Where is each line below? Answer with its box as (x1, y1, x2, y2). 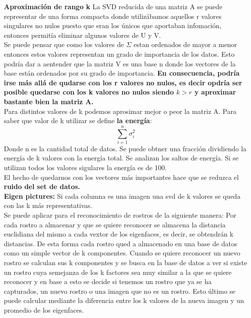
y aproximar (194, 87, 236, 97)
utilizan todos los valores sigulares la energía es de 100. (4, 162, 167, 173)
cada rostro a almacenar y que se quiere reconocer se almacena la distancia (4, 219, 226, 229)
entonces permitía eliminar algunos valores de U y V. (4, 30, 161, 40)
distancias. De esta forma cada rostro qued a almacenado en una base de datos (4, 238, 237, 248)
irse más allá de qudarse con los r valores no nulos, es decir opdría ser (4, 77, 242, 87)
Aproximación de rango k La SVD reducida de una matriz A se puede (4, 1, 222, 11)
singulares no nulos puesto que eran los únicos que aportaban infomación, (4, 20, 221, 31)
